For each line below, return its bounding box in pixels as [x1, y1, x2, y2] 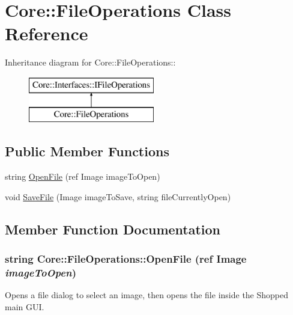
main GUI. [5, 300, 44, 313]
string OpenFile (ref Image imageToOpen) [5, 170, 160, 183]
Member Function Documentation [5, 219, 221, 238]
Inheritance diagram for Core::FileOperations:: [5, 56, 176, 69]
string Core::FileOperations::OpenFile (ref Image [5, 251, 247, 266]
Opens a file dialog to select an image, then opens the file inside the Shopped [5, 289, 289, 301]
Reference [5, 21, 88, 46]
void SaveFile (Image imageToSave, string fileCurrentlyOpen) [5, 190, 231, 203]
